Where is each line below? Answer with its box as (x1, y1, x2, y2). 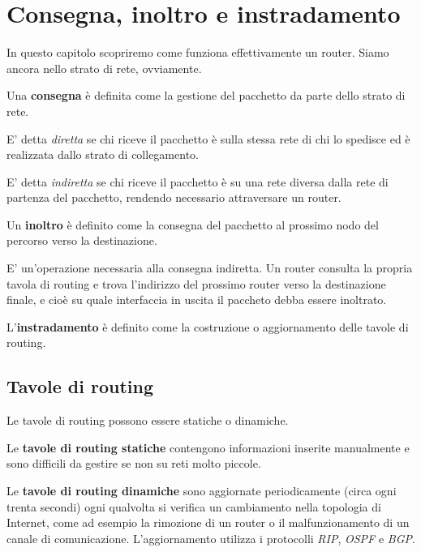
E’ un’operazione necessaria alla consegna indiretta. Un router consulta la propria (6, 259, 413, 276)
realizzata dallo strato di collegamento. (6, 146, 199, 163)
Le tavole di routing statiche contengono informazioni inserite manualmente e (6, 439, 410, 456)
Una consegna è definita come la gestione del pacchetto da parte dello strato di (6, 87, 406, 104)
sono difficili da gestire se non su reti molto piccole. (6, 455, 261, 472)
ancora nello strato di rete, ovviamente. (6, 59, 202, 76)
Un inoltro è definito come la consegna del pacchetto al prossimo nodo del (6, 216, 379, 233)
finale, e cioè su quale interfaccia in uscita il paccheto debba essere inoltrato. (6, 291, 387, 308)
